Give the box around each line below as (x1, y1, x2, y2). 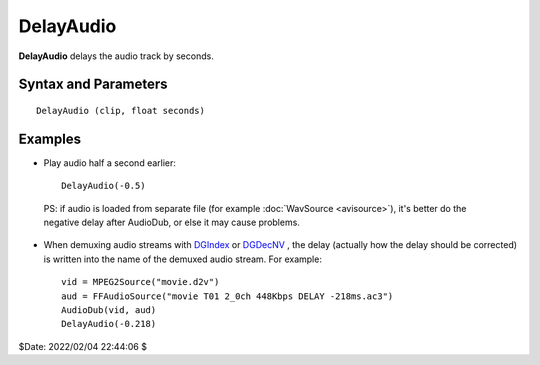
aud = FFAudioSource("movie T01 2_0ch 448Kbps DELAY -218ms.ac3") (61, 290, 394, 302)
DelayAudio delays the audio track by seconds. (18, 50, 214, 62)
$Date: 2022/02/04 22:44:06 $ (18, 340, 147, 352)
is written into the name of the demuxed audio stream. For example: (43, 253, 322, 265)
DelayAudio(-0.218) (61, 318, 157, 330)
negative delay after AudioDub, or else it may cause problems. (43, 216, 300, 229)
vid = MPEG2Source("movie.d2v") (61, 276, 220, 288)
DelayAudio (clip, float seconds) (36, 105, 205, 116)
